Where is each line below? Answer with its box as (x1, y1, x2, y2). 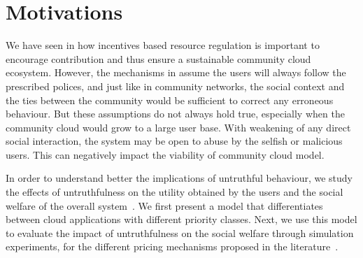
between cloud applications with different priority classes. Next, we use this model (6, 212, 357, 227)
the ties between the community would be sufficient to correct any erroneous (6, 92, 334, 107)
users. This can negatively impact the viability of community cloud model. (6, 147, 325, 162)
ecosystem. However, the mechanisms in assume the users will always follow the (6, 65, 346, 80)
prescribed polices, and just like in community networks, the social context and (6, 78, 345, 93)
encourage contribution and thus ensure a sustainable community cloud (6, 51, 311, 66)
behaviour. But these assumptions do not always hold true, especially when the (6, 106, 345, 121)
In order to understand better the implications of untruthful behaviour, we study (6, 171, 353, 185)
